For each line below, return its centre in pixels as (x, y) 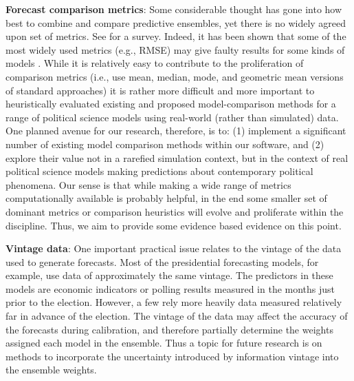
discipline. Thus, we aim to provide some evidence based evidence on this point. (174, 225)
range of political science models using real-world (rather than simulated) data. (172, 117)
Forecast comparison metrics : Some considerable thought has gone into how (174, 9)
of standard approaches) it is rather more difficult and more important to (160, 90)
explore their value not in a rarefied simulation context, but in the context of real (177, 157)
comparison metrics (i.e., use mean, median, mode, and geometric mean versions (175, 76)
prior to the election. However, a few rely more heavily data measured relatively (174, 302)
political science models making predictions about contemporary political (159, 171)
